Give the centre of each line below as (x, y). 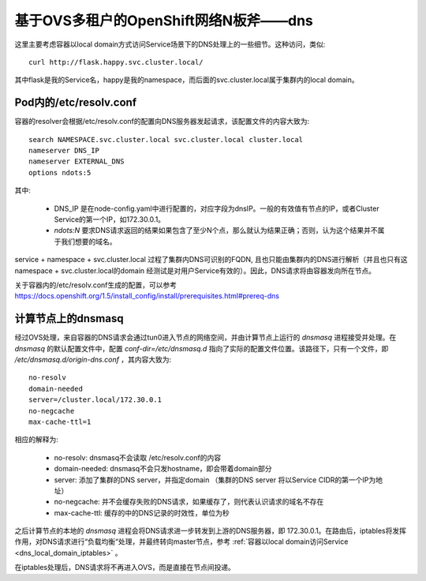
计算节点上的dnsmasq (69, 319)
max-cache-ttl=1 (60, 422)
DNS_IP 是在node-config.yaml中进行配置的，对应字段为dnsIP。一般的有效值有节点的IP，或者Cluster (217, 208)
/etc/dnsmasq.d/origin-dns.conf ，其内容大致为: (93, 360)
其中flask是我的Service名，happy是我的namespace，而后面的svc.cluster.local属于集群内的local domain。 (187, 80)
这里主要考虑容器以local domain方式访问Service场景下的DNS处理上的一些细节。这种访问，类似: (170, 44)
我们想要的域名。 (88, 242)
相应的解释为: (37, 440)
